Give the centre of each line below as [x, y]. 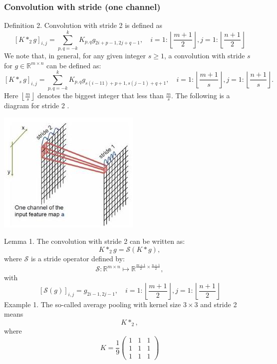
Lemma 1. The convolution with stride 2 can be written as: [95, 241]
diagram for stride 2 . [37, 105]
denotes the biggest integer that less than [101, 95]
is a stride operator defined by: [78, 259]
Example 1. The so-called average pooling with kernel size [93, 304]
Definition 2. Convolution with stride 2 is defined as [83, 25]
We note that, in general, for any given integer [75, 55]
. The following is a [201, 95]
